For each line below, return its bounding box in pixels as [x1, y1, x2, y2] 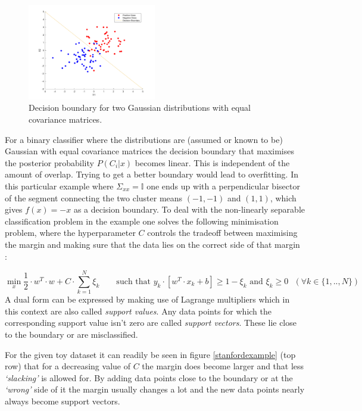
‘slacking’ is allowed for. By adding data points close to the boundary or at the [5, 371, 293, 384]
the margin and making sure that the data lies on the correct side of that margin [5, 238, 300, 250]
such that [116, 277, 151, 286]
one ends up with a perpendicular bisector [146, 179, 300, 192]
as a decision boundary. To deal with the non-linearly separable [73, 203, 305, 216]
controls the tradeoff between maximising [147, 226, 298, 239]
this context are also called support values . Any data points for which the [5, 304, 272, 317]
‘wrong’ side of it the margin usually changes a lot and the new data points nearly [5, 383, 305, 396]
